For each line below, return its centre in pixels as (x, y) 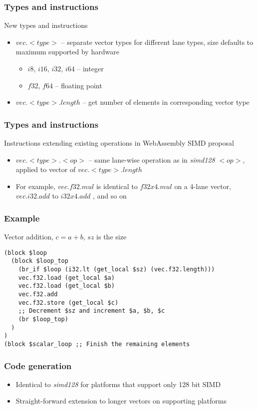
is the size (112, 237)
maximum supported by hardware (67, 52)
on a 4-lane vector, (203, 186)
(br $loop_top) (43, 319)
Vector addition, (29, 237)
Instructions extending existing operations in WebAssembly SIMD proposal (119, 143)
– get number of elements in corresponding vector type (166, 102)
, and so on (110, 196)
